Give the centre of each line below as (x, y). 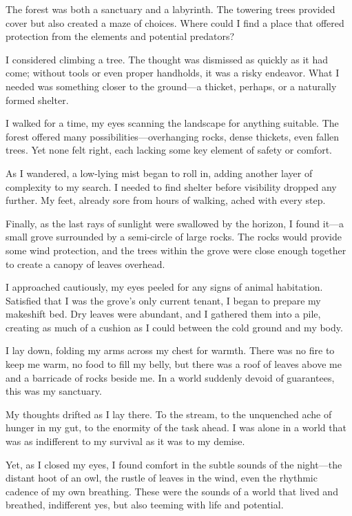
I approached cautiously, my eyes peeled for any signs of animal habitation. (164, 287)
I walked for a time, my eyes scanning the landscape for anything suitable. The (172, 123)
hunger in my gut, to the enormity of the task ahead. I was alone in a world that (176, 427)
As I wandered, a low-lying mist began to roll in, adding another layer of (159, 173)
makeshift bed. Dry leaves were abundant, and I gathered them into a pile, (163, 314)
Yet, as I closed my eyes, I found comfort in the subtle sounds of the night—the (174, 464)
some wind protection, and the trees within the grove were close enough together (176, 250)
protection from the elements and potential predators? (120, 36)
